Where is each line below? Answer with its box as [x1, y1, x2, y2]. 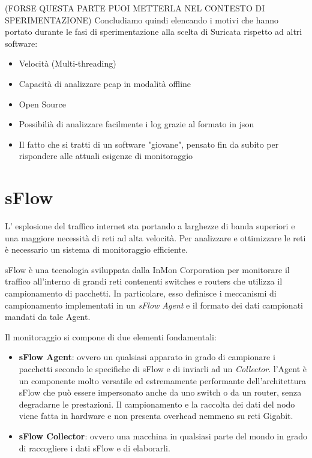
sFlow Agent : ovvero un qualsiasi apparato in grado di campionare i [19, 351, 275, 363]
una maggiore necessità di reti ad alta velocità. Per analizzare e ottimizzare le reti [5, 231, 306, 244]
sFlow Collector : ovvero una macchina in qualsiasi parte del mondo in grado [19, 429, 307, 442]
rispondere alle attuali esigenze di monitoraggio [19, 149, 193, 162]
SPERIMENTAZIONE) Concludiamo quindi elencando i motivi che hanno [5, 13, 279, 26]
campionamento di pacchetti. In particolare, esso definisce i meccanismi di [5, 287, 277, 300]
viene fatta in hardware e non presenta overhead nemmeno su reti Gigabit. [19, 409, 293, 422]
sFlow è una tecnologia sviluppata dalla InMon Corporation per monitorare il [5, 263, 290, 276]
